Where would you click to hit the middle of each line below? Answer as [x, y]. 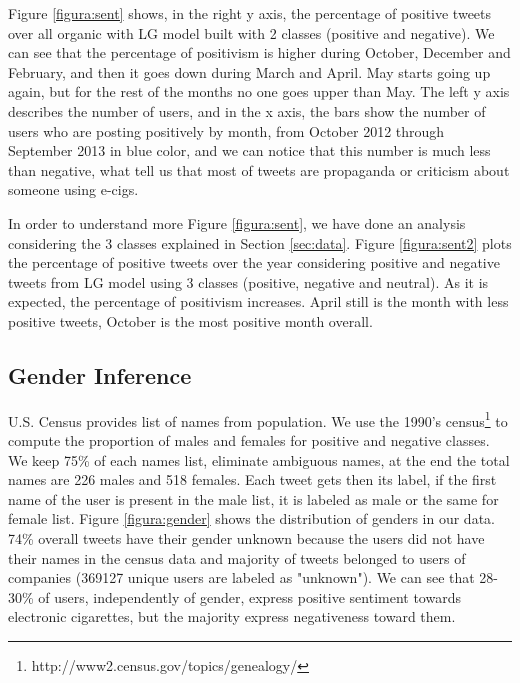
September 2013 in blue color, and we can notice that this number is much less [249, 150]
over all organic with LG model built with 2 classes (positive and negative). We [251, 32]
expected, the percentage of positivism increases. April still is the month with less [258, 301]
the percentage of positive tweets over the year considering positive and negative [254, 262]
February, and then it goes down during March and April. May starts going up [249, 71]
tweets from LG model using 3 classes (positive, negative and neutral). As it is [248, 281]
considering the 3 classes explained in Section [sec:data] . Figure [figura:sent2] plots [260, 242]
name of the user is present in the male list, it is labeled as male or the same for [253, 498]
